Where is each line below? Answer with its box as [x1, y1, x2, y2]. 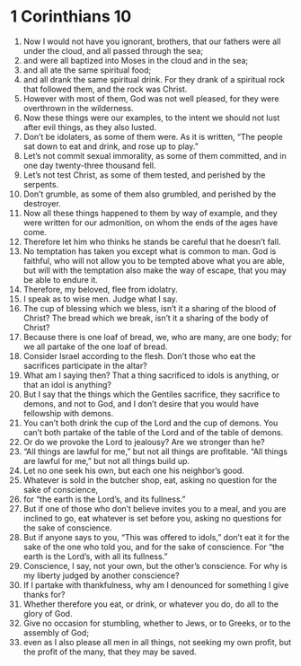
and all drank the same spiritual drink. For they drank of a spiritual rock [22, 74, 286, 84]
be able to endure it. [22, 274, 98, 285]
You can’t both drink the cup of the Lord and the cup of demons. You [22, 417, 279, 428]
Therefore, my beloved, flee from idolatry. [22, 284, 178, 294]
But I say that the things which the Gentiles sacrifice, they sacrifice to [22, 389, 280, 399]
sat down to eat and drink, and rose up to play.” [22, 141, 199, 152]
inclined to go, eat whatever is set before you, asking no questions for [22, 513, 282, 523]
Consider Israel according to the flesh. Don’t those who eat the [22, 350, 256, 361]
